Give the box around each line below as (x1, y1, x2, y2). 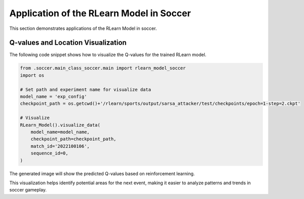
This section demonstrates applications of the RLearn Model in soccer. (9, 25, 157, 31)
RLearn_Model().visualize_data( (20, 122, 101, 128)
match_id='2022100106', (30, 143, 90, 149)
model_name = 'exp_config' (20, 94, 87, 99)
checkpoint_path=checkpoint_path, (30, 136, 117, 142)
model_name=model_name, (30, 129, 90, 135)
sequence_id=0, (30, 150, 68, 156)
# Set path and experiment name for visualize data (20, 87, 151, 92)
